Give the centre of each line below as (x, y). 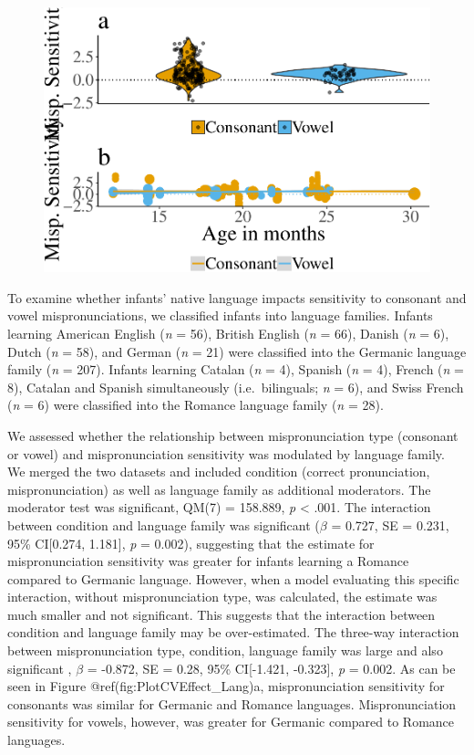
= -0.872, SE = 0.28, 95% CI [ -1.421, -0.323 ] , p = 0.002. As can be (271, 668)
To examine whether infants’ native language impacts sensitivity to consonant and (237, 297)
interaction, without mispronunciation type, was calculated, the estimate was (222, 597)
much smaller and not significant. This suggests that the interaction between (222, 614)
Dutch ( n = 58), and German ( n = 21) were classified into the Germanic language (237, 351)
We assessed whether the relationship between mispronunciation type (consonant (233, 435)
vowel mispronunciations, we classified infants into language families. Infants (220, 315)
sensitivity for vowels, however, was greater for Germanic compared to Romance (231, 722)
